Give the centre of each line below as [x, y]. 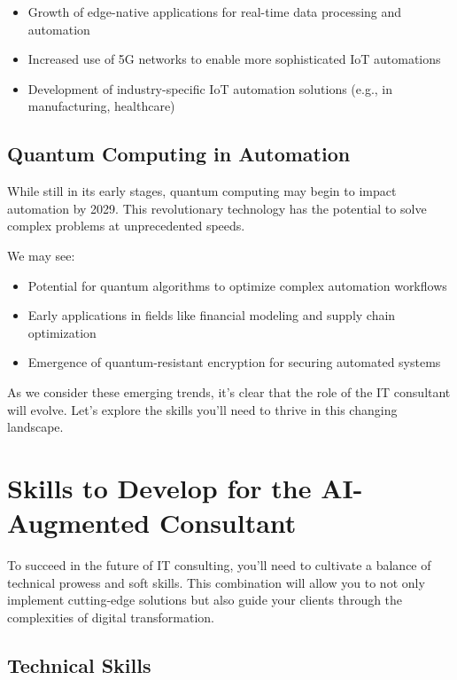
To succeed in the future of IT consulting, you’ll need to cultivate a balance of [219, 565]
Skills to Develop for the [159, 487]
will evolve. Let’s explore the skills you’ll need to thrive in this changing [202, 409]
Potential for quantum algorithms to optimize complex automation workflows [237, 285]
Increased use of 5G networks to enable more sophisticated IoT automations [234, 59]
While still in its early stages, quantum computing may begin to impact [202, 191]
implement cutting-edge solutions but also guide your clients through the [205, 600]
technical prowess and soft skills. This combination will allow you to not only [216, 582]
